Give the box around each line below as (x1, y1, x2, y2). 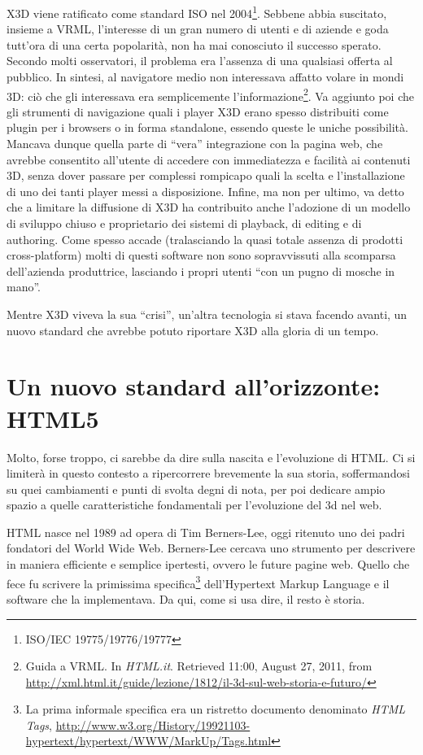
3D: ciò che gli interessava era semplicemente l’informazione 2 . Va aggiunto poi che (7, 85, 415, 104)
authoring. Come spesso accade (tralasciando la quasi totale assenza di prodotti (7, 230, 403, 247)
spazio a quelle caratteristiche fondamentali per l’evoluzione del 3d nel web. (7, 496, 382, 513)
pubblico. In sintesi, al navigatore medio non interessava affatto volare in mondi (7, 68, 404, 85)
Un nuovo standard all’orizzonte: (7, 369, 381, 403)
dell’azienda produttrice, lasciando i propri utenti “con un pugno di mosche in (7, 262, 395, 279)
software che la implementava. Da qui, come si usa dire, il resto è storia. (7, 590, 365, 607)
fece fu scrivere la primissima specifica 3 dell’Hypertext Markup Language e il (7, 572, 390, 591)
